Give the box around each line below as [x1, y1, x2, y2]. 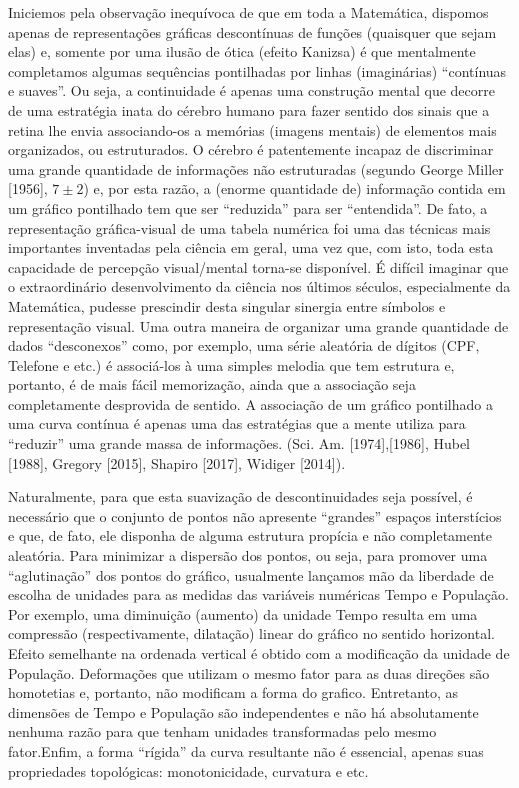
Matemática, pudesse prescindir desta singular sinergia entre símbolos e [8, 295, 446, 316]
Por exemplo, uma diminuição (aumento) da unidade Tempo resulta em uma [8, 603, 478, 624]
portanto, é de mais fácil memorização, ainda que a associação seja [8, 374, 416, 395]
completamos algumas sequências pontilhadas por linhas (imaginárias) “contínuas [8, 60, 507, 81]
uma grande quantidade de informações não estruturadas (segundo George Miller [8, 158, 504, 179]
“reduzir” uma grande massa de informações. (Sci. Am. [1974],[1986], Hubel [8, 433, 470, 454]
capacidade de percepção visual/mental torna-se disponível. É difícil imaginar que [8, 256, 509, 277]
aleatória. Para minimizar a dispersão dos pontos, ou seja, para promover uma [8, 545, 488, 566]
